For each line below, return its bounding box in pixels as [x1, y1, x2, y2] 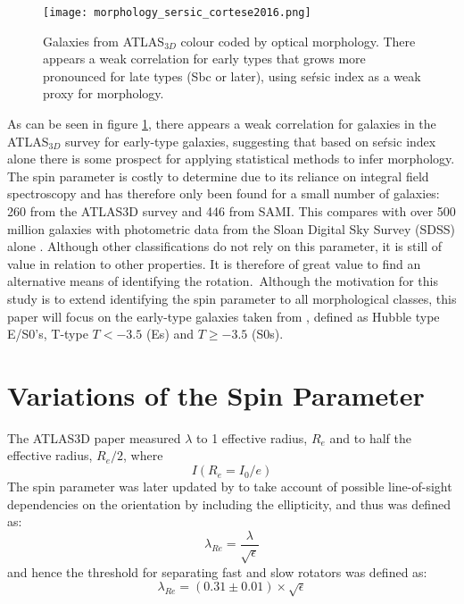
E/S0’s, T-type [7, 324, 88, 343]
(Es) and [145, 324, 195, 343]
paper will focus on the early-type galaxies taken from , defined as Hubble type [7, 306, 440, 325]
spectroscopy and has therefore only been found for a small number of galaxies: [7, 184, 440, 203]
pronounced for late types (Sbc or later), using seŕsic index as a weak [43, 66, 421, 85]
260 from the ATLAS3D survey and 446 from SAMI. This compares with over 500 [7, 202, 456, 220]
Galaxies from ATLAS [43, 31, 165, 50]
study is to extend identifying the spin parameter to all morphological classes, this [7, 289, 457, 307]
